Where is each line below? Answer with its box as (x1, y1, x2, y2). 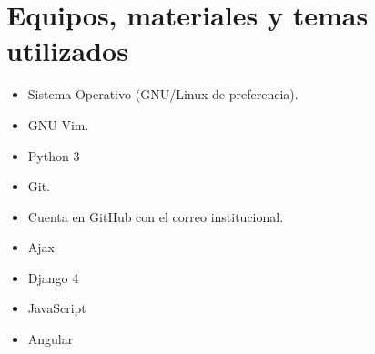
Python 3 (27, 146, 80, 165)
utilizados (6, 32, 128, 69)
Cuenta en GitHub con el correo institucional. (27, 207, 284, 226)
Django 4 (27, 268, 79, 287)
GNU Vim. (27, 115, 89, 134)
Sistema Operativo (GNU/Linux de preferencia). (27, 85, 299, 104)
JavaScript (27, 298, 86, 318)
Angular (27, 329, 74, 349)
